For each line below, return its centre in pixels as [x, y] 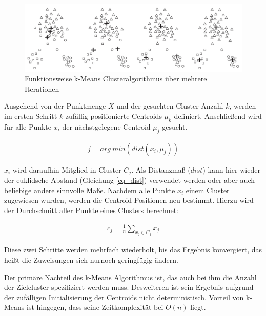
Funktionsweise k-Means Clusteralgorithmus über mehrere [116, 79]
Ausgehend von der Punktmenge [55, 106]
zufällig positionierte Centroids [114, 116]
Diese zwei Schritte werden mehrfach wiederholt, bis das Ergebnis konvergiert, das [133, 250]
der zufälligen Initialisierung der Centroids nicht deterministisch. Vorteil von [124, 297]
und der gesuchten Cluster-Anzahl [170, 106]
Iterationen [42, 88]
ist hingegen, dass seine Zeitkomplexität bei [95, 307]
